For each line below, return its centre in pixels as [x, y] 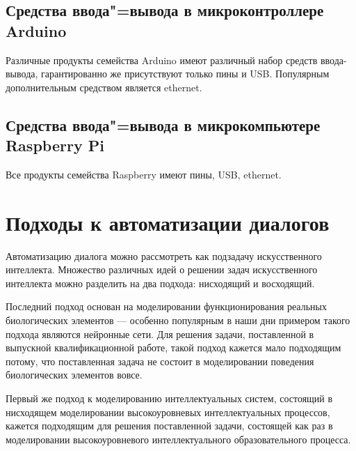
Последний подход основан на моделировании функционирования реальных [166, 306]
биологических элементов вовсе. [74, 375]
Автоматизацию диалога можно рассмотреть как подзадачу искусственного [164, 255]
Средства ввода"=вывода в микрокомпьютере [163, 124]
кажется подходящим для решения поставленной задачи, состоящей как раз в [169, 426]
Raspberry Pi [55, 145]
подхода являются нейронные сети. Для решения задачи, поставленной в [160, 334]
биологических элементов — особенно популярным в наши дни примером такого [178, 320]
